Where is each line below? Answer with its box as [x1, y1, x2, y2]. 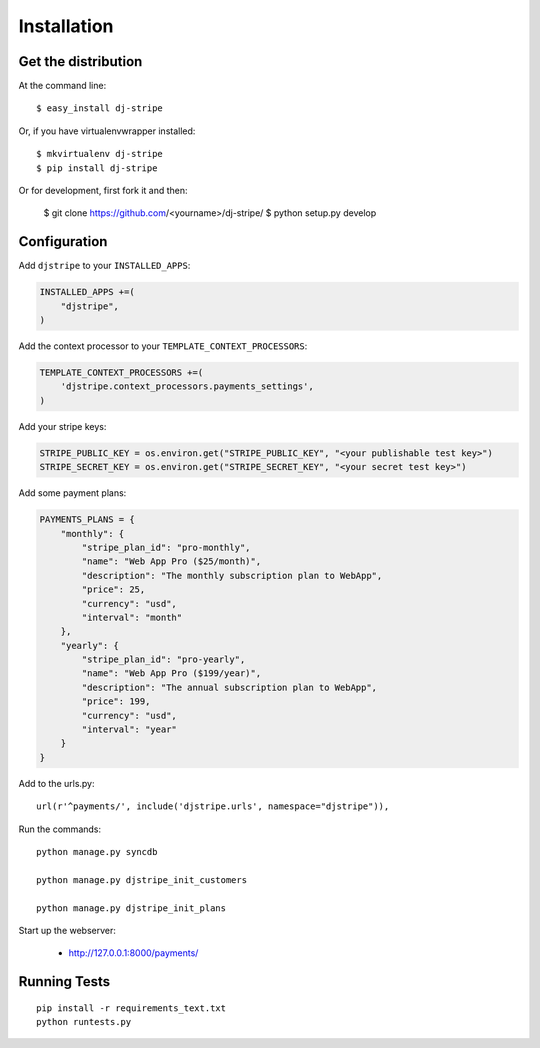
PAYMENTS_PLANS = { [39, 514, 135, 525]
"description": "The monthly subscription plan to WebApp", [81, 570, 383, 581]
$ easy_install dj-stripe [36, 103, 164, 114]
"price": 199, [81, 696, 151, 707]
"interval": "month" [81, 611, 183, 623]
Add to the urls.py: [18, 777, 95, 789]
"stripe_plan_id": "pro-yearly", [81, 654, 246, 665]
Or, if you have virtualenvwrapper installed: [18, 125, 196, 137]
